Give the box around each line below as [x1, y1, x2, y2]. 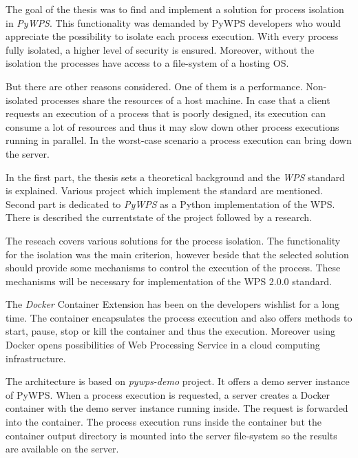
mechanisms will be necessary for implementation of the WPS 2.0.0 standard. [6, 273, 332, 288]
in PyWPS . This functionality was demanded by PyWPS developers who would [6, 15, 341, 30]
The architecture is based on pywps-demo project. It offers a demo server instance [6, 374, 350, 388]
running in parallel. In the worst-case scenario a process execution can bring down [6, 133, 352, 147]
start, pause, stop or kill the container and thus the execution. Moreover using [6, 324, 335, 338]
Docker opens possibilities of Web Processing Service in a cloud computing [6, 337, 320, 352]
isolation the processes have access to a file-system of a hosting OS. [6, 56, 289, 70]
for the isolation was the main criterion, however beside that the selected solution [6, 247, 349, 261]
